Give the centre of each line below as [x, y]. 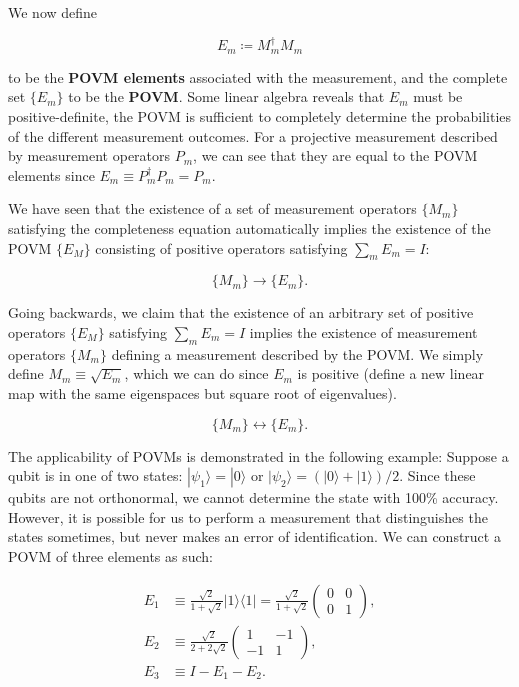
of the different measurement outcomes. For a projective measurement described [253, 135]
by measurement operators [89, 155]
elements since [51, 174]
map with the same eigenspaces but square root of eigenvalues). [202, 392]
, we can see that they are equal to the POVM [335, 155]
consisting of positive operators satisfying [221, 247]
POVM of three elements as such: [110, 555]
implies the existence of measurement [363, 331]
